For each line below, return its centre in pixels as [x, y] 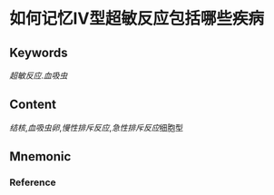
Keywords [39, 52]
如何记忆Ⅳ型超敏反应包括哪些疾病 [137, 19]
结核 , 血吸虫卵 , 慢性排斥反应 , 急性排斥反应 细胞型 [97, 127]
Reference [33, 182]
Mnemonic [40, 156]
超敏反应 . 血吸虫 [39, 75]
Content [33, 105]
